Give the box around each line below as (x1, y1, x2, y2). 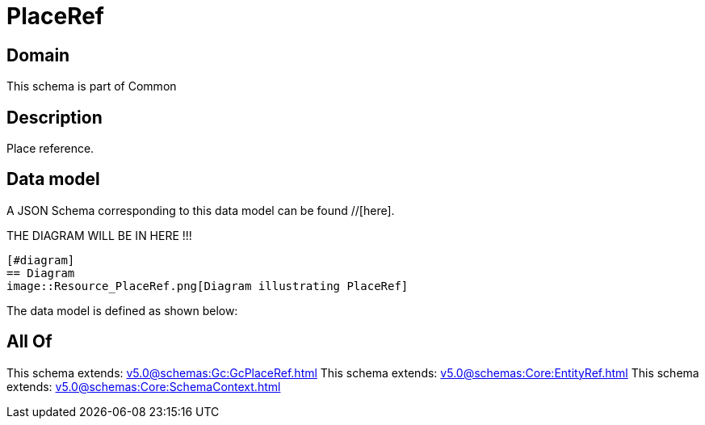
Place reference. (6, 141, 94, 156)
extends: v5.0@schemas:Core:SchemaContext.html (6, 379, 281, 393)
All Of (6, 331, 52, 352)
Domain (6, 44, 70, 65)
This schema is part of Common (6, 79, 177, 94)
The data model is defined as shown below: (6, 303, 238, 318)
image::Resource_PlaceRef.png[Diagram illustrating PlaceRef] (6, 279, 409, 292)
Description (6, 107, 103, 128)
